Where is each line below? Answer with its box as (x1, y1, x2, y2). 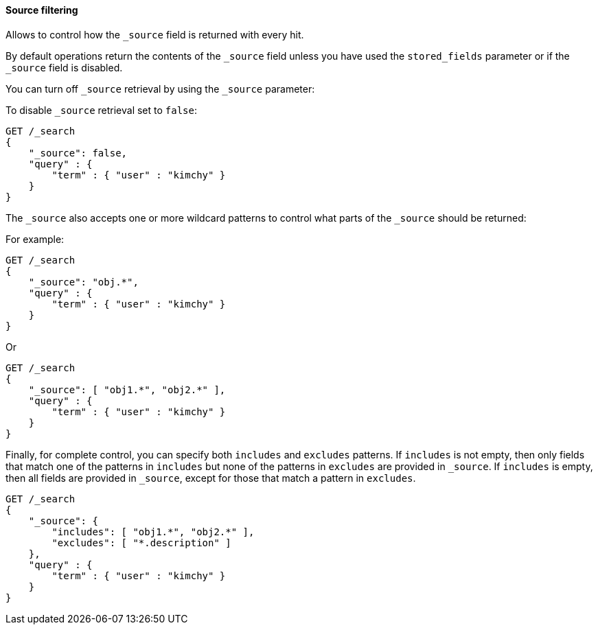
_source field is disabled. (5, 61, 123, 73)
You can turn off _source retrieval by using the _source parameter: (5, 82, 315, 95)
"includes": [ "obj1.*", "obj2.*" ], (51, 526, 255, 537)
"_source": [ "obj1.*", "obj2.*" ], (28, 384, 226, 395)
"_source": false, (28, 147, 128, 159)
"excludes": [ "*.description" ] (51, 537, 231, 548)
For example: (5, 233, 65, 245)
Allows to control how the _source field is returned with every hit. (5, 28, 304, 40)
